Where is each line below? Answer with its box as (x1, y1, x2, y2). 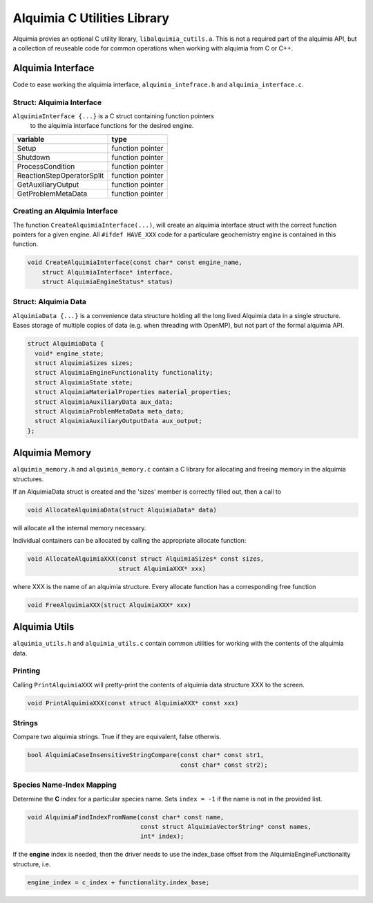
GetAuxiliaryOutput (17, 180, 79, 189)
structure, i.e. (12, 859, 51, 868)
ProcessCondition (17, 161, 75, 171)
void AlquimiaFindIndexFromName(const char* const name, (27, 813, 224, 821)
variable (17, 134, 45, 144)
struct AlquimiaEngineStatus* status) (41, 278, 173, 286)
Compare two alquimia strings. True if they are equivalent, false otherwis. (12, 733, 222, 741)
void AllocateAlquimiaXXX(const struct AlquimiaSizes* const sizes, (27, 555, 265, 563)
